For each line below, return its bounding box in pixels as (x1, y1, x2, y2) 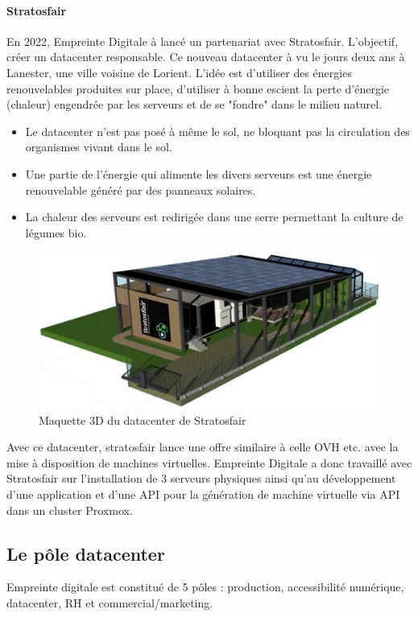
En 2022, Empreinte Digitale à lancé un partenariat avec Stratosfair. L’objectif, (6, 32, 399, 49)
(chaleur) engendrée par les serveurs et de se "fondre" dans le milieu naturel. (6, 96, 383, 113)
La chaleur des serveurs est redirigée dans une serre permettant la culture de (25, 208, 404, 225)
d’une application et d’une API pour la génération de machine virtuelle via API (6, 486, 400, 503)
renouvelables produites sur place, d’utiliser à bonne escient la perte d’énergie (6, 80, 390, 97)
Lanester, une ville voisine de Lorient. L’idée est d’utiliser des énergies (6, 64, 352, 80)
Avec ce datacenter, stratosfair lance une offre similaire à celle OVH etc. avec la (6, 438, 399, 455)
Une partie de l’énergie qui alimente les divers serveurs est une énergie (25, 165, 372, 182)
